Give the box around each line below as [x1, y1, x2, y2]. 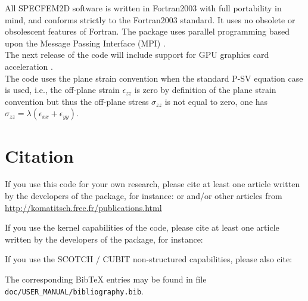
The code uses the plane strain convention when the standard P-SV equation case [5, 72, 303, 84]
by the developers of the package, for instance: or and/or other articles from [5, 190, 282, 202]
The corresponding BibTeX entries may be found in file [5, 273, 207, 286]
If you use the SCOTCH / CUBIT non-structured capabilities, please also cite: [5, 253, 293, 265]
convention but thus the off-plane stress [5, 95, 149, 107]
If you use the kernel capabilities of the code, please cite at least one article [5, 221, 279, 234]
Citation [5, 143, 74, 167]
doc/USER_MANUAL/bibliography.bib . [5, 284, 144, 297]
